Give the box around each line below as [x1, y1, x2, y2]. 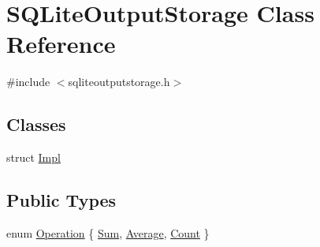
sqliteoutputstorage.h [68, 73, 170, 90]
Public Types [6, 188, 117, 212]
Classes [6, 112, 66, 137]
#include [6, 73, 50, 90]
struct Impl [6, 149, 61, 166]
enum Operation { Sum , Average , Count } [6, 224, 210, 241]
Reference [6, 28, 116, 60]
